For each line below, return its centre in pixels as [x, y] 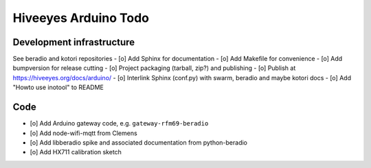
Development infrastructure [74, 42]
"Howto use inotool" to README [58, 87]
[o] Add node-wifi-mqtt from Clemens [83, 133]
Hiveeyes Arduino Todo [81, 18]
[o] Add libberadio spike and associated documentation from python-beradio [138, 142]
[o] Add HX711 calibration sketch [76, 152]
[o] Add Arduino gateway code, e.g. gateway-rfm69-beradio [119, 123]
